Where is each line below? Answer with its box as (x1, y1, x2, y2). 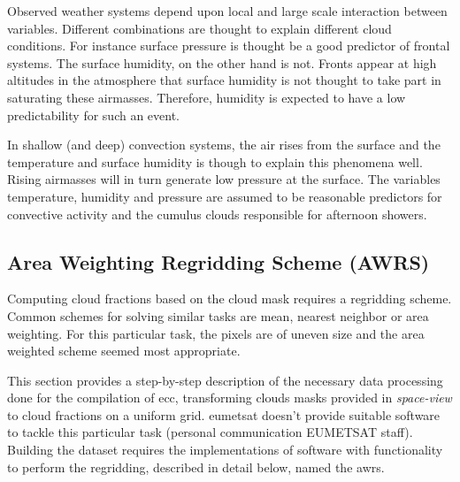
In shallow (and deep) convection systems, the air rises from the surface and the (7, 135, 441, 154)
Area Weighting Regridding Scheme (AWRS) (7, 248, 430, 275)
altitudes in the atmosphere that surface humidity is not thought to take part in (7, 71, 441, 89)
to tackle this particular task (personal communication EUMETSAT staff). (7, 423, 413, 441)
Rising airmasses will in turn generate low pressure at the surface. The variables (7, 170, 441, 188)
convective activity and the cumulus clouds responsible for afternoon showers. (7, 204, 427, 223)
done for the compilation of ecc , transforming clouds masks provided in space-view (7, 388, 452, 407)
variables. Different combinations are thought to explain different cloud (7, 19, 392, 37)
